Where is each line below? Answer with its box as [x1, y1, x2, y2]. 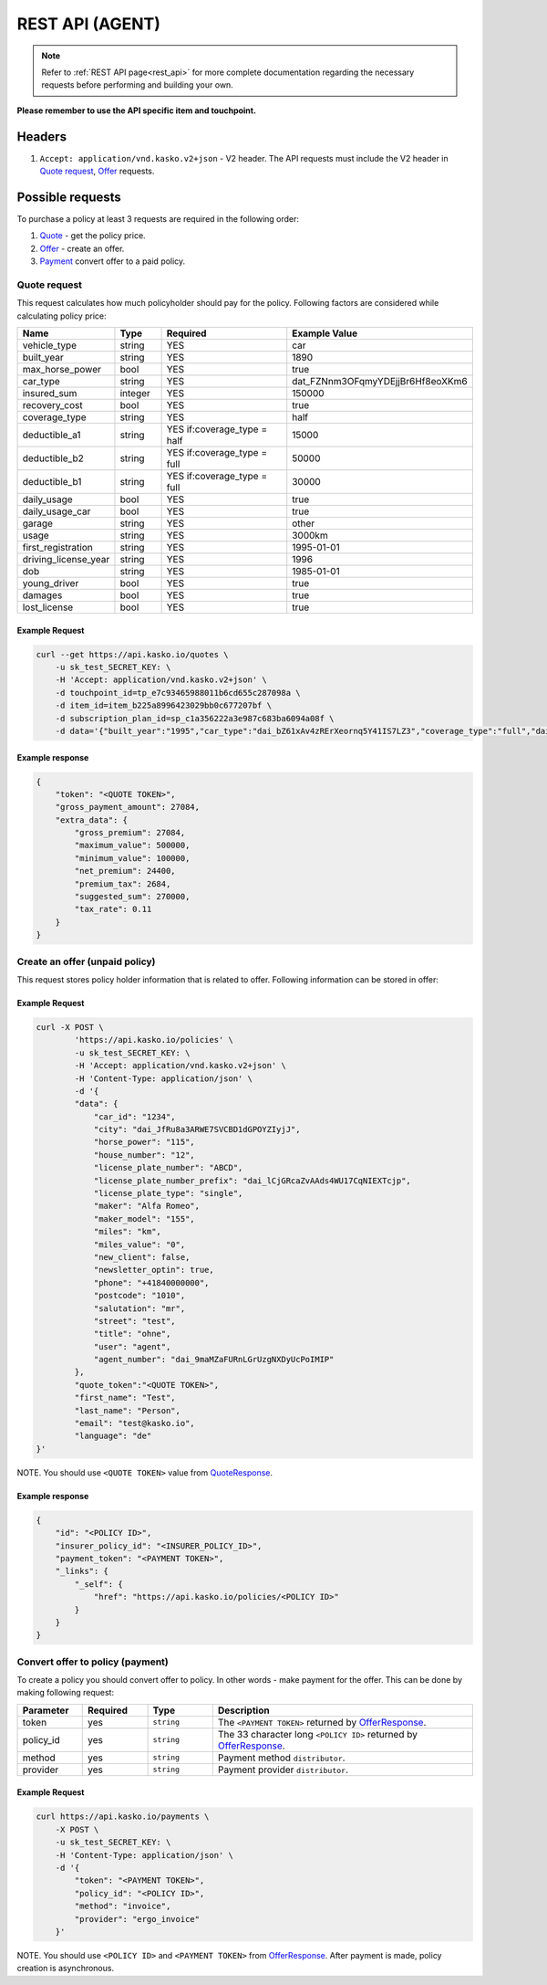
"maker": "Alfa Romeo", [93, 1201, 201, 1212]
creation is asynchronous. [16, 1963, 114, 1974]
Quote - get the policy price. [39, 230, 146, 241]
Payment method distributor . [217, 1751, 346, 1764]
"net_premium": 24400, [74, 866, 177, 877]
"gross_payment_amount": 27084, [55, 802, 201, 813]
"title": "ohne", [93, 1329, 171, 1339]
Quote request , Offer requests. [39, 165, 155, 177]
